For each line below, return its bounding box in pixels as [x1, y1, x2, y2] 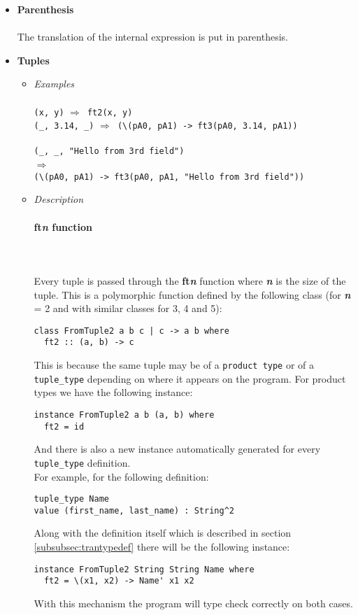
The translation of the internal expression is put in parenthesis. [17, 29, 288, 44]
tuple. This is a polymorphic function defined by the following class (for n [34, 287, 351, 302]
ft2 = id [43, 421, 85, 432]
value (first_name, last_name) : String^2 [34, 505, 234, 516]
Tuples [17, 52, 50, 67]
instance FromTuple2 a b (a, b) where [34, 409, 215, 420]
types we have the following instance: [34, 385, 193, 400]
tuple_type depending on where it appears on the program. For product [34, 371, 346, 386]
